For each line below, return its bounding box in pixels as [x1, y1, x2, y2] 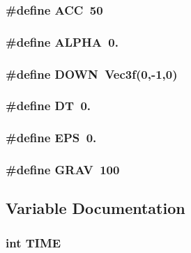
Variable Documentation [6, 197, 185, 219]
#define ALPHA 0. [6, 33, 119, 50]
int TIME [6, 233, 61, 251]
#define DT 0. [6, 97, 91, 114]
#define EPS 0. [6, 129, 97, 146]
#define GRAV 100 [6, 161, 120, 178]
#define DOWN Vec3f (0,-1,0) [6, 65, 178, 82]
